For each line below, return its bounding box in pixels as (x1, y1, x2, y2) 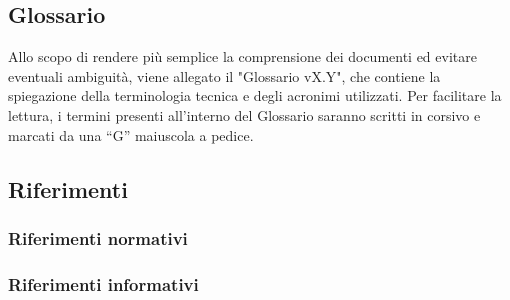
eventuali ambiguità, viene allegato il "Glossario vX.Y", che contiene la (8, 65, 441, 86)
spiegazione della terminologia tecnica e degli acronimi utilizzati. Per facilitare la (8, 85, 502, 106)
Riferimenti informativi (8, 271, 199, 296)
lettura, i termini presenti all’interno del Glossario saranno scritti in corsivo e (8, 104, 481, 125)
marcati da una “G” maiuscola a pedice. (8, 124, 254, 145)
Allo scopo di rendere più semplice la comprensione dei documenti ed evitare (8, 46, 477, 67)
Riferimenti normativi (8, 225, 188, 250)
